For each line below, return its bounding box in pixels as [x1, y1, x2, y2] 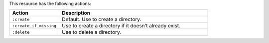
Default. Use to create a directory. [62, 16, 141, 23]
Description [62, 10, 91, 17]
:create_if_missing [12, 23, 57, 28]
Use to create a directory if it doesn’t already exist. [62, 22, 181, 29]
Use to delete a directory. [62, 29, 122, 36]
